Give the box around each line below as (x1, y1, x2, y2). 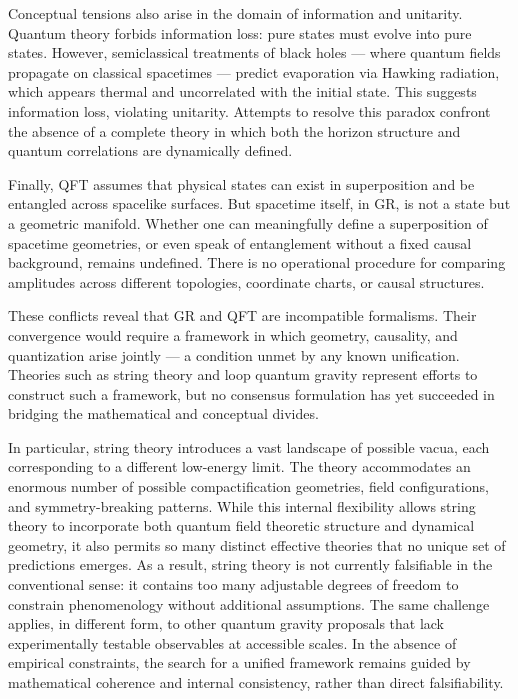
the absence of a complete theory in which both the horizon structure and (8, 120, 461, 141)
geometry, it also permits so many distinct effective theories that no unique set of (8, 534, 506, 555)
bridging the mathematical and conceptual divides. (8, 403, 319, 424)
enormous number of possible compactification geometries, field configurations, (8, 476, 489, 497)
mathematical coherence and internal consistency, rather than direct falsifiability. (8, 672, 504, 692)
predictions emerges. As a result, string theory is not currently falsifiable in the (8, 554, 493, 575)
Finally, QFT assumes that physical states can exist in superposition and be (8, 173, 475, 194)
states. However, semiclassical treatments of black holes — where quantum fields (8, 42, 501, 63)
